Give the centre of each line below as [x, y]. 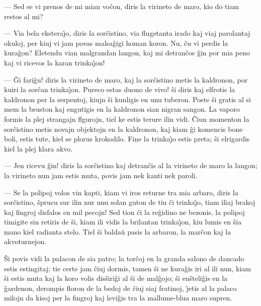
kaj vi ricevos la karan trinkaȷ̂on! [55, 62]
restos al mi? [24, 16]
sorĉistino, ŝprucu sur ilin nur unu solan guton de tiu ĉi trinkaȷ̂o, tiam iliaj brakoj [130, 202]
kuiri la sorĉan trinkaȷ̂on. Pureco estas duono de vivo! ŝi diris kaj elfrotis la [120, 89]
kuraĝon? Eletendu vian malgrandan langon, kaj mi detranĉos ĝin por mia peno [127, 53]
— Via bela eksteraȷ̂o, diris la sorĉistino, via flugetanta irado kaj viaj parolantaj [127, 33]
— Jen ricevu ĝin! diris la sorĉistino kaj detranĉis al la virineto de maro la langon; [131, 165]
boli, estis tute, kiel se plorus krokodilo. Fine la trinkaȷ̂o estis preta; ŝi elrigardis [127, 139]
